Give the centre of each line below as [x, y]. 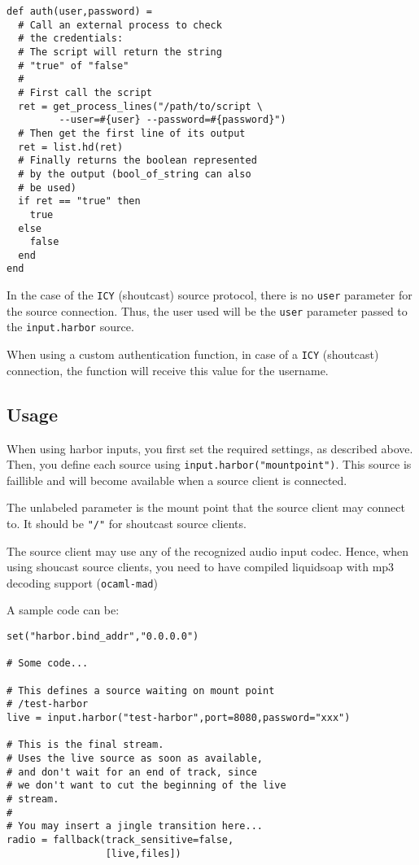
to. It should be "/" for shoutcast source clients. [127, 523]
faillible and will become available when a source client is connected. [177, 480]
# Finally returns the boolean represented [137, 161]
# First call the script [85, 92]
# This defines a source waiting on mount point [141, 690]
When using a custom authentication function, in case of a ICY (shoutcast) [193, 354]
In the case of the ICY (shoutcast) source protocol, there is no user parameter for [209, 295]
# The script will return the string [120, 52]
